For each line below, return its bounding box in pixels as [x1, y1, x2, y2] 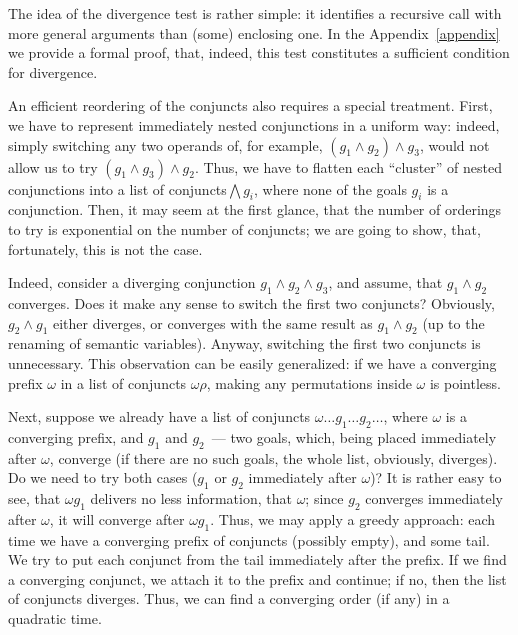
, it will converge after [49, 508, 185, 529]
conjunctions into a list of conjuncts [8, 178, 227, 199]
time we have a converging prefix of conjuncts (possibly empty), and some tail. [8, 529, 490, 550]
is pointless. [429, 372, 501, 393]
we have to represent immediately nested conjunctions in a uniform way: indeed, [8, 114, 500, 135]
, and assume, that [328, 272, 443, 293]
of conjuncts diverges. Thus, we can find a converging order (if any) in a [8, 588, 450, 609]
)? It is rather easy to [370, 467, 502, 488]
